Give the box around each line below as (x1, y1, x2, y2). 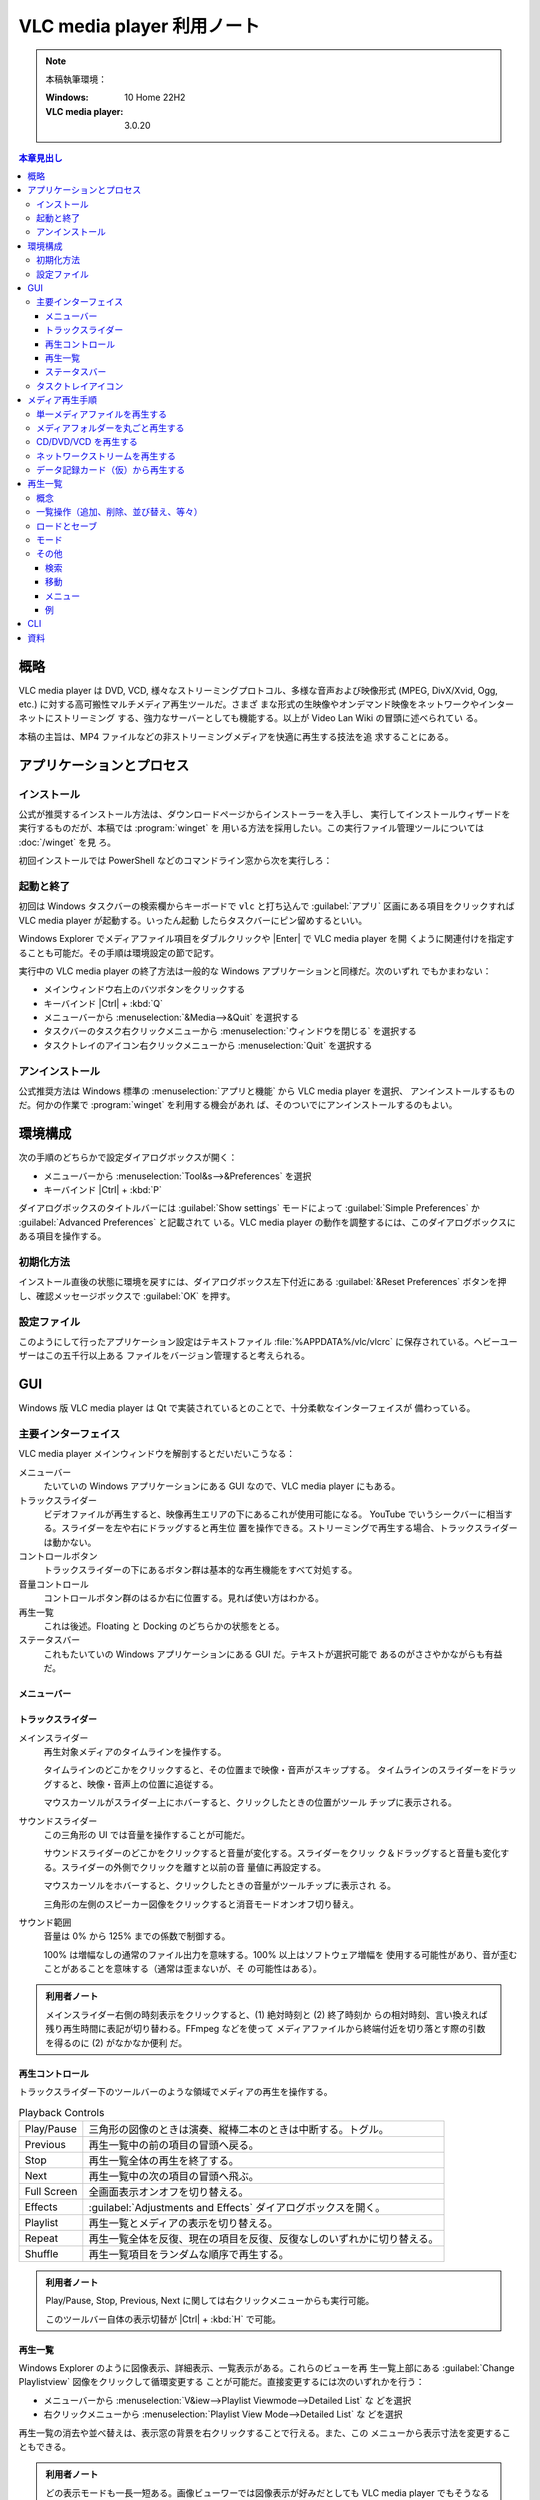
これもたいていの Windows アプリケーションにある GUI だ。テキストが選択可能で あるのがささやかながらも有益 (43, 1648, 503, 1660)
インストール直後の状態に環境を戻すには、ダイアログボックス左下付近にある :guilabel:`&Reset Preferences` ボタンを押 (18, 1276, 507, 1288)
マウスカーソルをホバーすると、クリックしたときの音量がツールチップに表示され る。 (43, 1880, 397, 1892)
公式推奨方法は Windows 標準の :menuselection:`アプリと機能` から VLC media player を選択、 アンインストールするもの (18, 1085, 515, 1097)
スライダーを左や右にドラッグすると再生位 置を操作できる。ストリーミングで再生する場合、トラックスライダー (60, 1522, 519, 1534)
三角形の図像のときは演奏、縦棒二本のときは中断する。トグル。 (88, 2122, 390, 2136)
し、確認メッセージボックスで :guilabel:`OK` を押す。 (18, 1290, 236, 1302)
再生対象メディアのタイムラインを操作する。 (43, 1745, 227, 1757)
